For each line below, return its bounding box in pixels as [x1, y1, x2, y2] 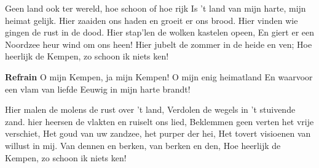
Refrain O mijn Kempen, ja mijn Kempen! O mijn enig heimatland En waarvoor [5, 70, 313, 83]
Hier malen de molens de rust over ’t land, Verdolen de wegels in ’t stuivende [5, 103, 296, 116]
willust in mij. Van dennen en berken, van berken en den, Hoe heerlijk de [5, 139, 281, 151]
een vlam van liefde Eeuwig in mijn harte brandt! [5, 82, 191, 95]
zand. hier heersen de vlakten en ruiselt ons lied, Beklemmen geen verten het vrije [5, 115, 314, 128]
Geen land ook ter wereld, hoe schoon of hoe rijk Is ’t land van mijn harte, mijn [5, 2, 306, 14]
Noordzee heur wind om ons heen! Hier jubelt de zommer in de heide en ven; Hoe [5, 37, 312, 50]
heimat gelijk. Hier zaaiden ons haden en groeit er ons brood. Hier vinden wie [5, 13, 298, 26]
